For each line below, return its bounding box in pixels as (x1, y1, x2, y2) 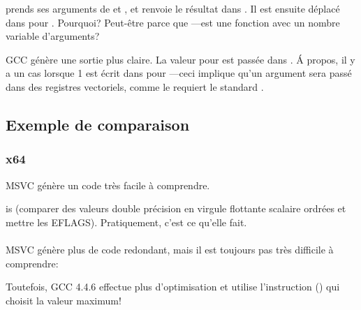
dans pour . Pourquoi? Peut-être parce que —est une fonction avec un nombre (6, 15, 340, 29)
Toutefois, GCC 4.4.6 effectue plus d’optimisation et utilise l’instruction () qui (6, 279, 340, 294)
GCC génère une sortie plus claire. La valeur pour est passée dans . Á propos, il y (6, 52, 355, 66)
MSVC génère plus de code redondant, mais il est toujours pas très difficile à (6, 242, 334, 256)
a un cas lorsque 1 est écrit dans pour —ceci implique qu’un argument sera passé (6, 66, 352, 80)
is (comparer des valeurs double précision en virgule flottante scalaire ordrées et (6, 201, 346, 216)
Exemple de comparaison (6, 113, 190, 135)
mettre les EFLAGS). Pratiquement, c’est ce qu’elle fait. (6, 214, 247, 229)
